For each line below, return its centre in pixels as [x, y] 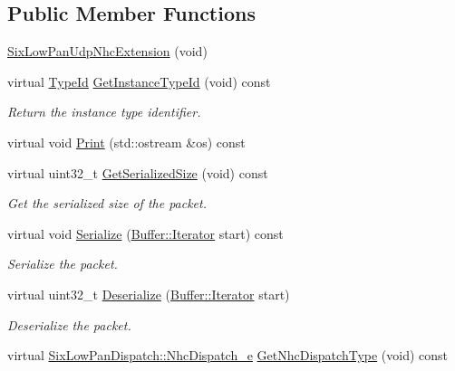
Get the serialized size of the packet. [107, 203]
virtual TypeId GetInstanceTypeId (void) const [139, 81]
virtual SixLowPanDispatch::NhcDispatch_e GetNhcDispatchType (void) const [228, 355]
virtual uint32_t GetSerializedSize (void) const [138, 172]
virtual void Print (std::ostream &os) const [126, 142]
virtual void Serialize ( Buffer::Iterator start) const [145, 233]
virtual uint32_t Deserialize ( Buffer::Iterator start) [149, 294]
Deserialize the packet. [69, 324]
